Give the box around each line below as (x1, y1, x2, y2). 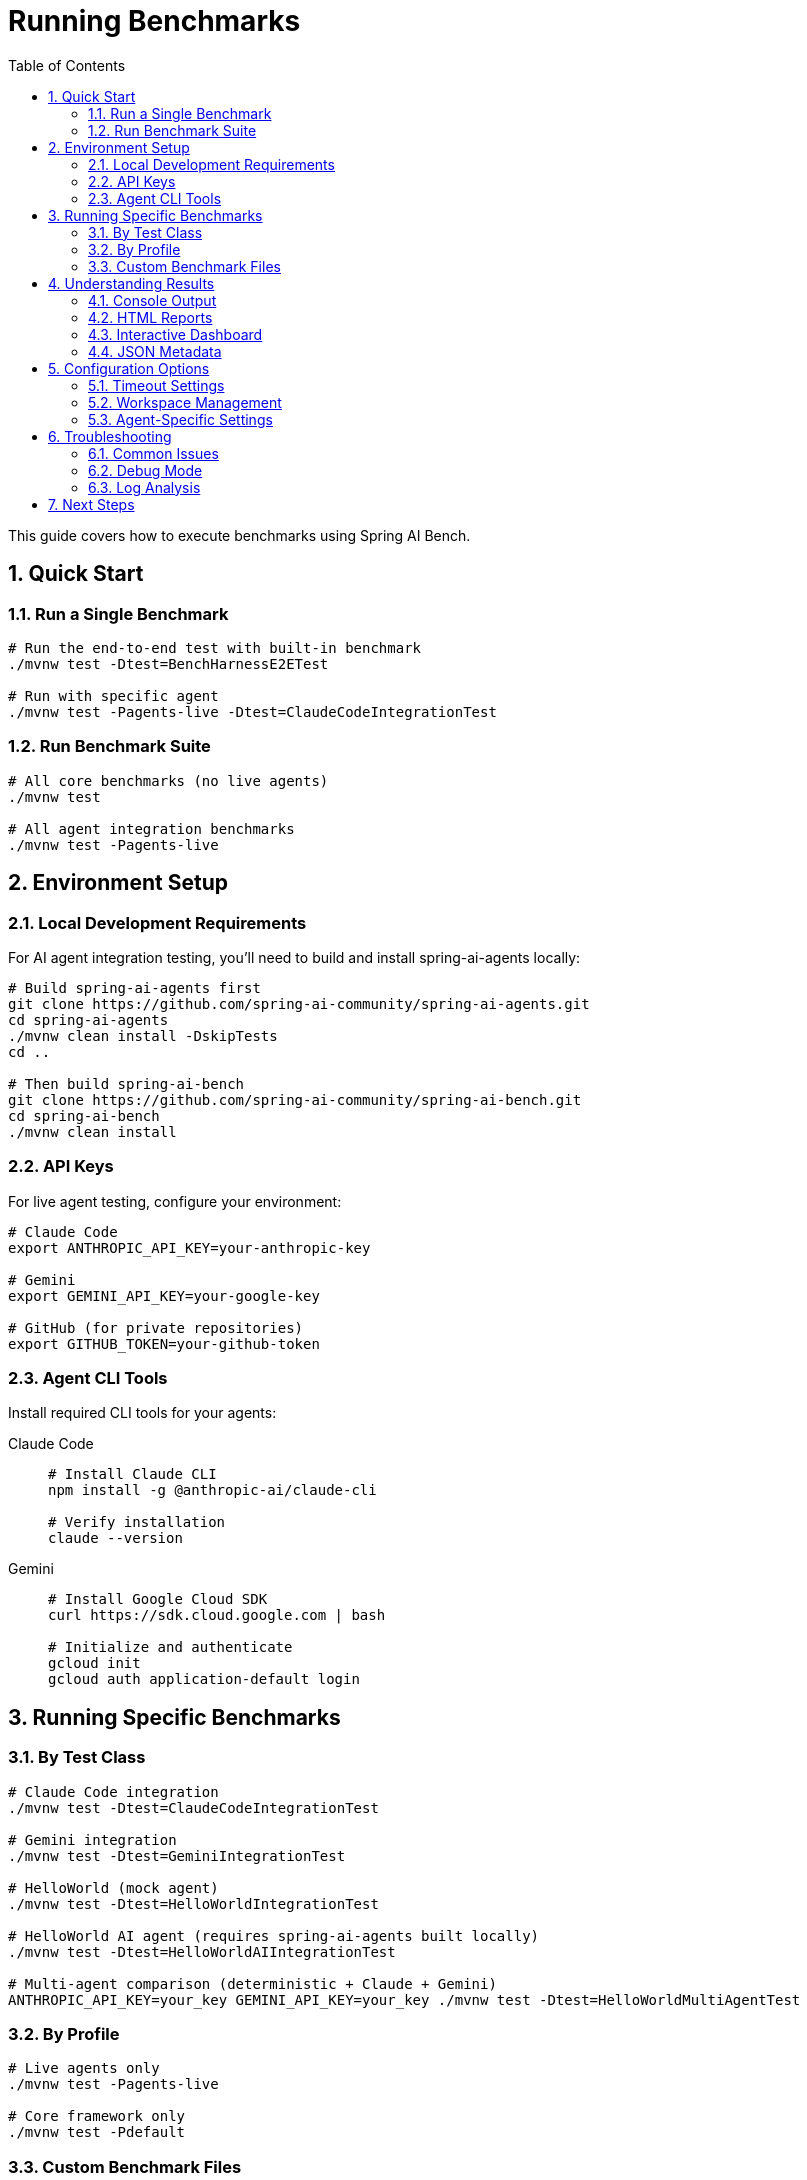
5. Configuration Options (48, 359, 210, 377)
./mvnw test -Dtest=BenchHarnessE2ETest (8, 655, 329, 672)
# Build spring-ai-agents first (8, 979, 261, 996)
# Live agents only (8, 2060, 160, 2077)
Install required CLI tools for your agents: (8, 1404, 277, 1422)
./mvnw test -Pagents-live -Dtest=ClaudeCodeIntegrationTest (8, 703, 497, 720)
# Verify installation (48, 1514, 226, 1531)
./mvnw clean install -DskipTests (8, 1027, 278, 1044)
